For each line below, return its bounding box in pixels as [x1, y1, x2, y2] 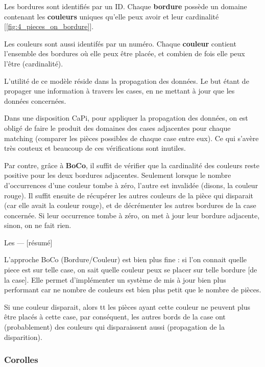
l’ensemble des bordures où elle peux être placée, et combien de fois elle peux [4, 48, 245, 59]
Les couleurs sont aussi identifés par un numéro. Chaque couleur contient [4, 38, 236, 49]
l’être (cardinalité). [4, 58, 63, 68]
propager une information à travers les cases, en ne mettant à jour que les [4, 85, 235, 96]
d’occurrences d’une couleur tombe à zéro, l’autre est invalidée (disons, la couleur [4, 179, 258, 190]
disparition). [4, 331, 42, 342]
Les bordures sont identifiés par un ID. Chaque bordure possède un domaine [4, 1, 247, 11]
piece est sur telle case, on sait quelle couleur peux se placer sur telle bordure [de [4, 264, 257, 275]
